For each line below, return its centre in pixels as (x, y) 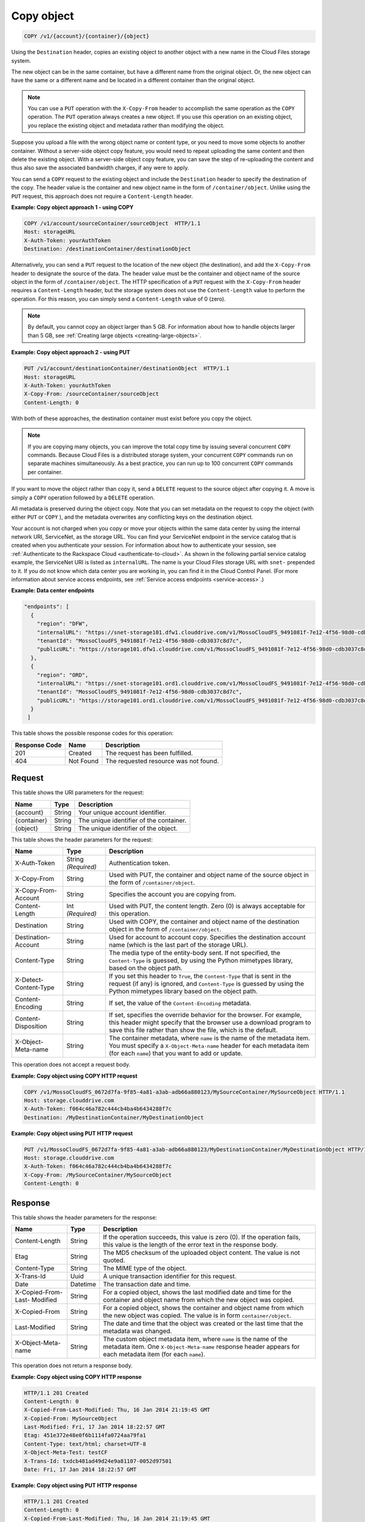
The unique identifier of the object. (128, 828)
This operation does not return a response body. (72, 1366)
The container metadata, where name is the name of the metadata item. (209, 1038)
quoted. (114, 1260)
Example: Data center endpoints (53, 591)
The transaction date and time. (147, 1285)
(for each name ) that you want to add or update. (176, 1053)
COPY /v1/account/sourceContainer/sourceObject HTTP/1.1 (112, 223)
